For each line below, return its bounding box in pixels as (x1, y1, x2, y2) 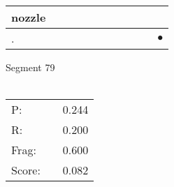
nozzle (11, 9, 46, 25)
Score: (11, 162, 41, 179)
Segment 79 (6, 60, 55, 74)
